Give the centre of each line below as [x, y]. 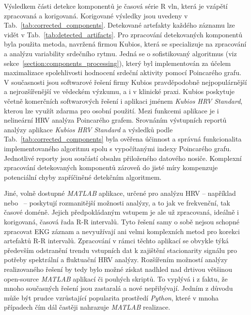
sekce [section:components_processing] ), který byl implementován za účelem [118, 63]
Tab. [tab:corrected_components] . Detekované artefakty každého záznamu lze [119, 25]
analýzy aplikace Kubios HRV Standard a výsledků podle [88, 129]
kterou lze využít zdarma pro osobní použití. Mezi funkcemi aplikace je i [111, 110]
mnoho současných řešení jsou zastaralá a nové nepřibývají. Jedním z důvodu [118, 288]
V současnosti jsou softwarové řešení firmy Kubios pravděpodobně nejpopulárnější [125, 82]
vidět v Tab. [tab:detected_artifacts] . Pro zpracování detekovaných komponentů [123, 34]
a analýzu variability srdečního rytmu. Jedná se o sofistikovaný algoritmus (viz [120, 53]
